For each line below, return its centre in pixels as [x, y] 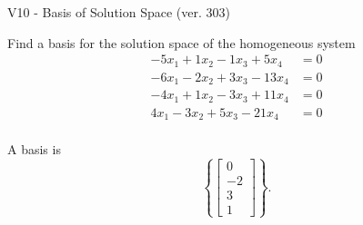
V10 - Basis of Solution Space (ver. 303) [119, 12]
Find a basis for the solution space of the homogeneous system [181, 42]
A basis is [34, 149]
